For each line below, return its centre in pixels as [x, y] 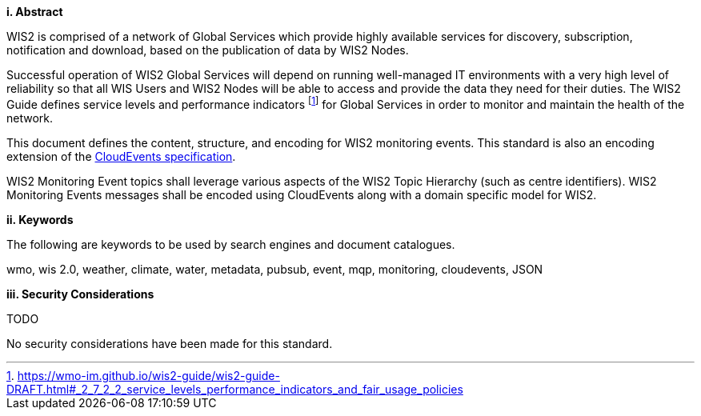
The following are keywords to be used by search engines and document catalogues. [231, 244]
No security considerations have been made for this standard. [170, 343]
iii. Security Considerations [80, 294]
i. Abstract [35, 12]
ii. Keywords [40, 219]
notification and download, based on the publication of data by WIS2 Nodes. [208, 50]
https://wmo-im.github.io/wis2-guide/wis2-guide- [148, 375]
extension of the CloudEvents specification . [121, 156]
